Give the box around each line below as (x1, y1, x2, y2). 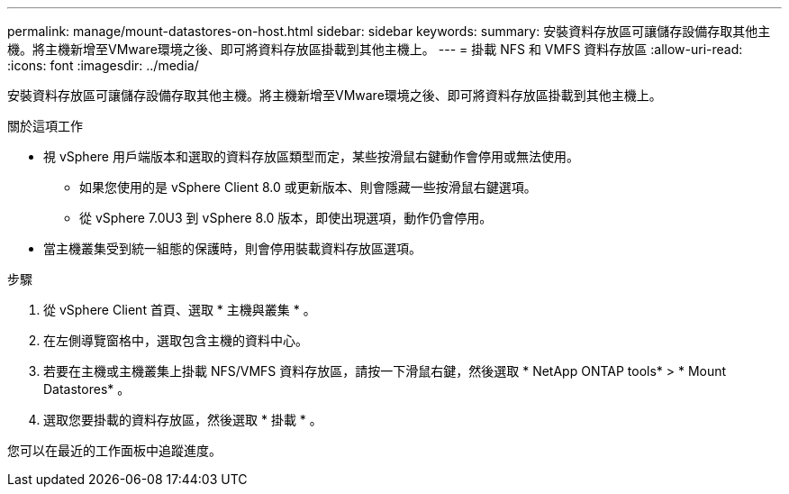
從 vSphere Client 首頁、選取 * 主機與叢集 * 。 (43, 302, 316, 317)
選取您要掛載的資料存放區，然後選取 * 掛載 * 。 (43, 412, 322, 427)
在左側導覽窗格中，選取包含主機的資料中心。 (43, 333, 308, 348)
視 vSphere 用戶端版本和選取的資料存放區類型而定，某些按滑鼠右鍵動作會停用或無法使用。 (43, 149, 579, 164)
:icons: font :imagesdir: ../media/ (7, 58, 199, 73)
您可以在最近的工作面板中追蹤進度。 (7, 443, 222, 458)
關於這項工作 (7, 118, 83, 133)
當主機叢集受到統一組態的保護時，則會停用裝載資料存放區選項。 (43, 241, 422, 256)
